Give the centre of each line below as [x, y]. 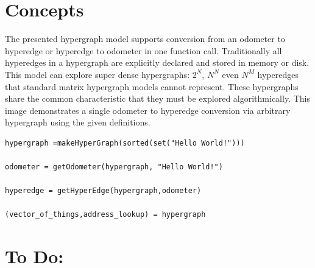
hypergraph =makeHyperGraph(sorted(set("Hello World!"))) [125, 143]
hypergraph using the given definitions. [78, 122]
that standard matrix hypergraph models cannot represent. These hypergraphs [152, 86]
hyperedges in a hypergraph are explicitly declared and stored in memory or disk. [157, 62]
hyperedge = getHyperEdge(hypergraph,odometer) [103, 191]
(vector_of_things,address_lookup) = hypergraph [105, 215]
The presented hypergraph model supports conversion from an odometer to [145, 39]
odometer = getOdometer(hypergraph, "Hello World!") [114, 167]
